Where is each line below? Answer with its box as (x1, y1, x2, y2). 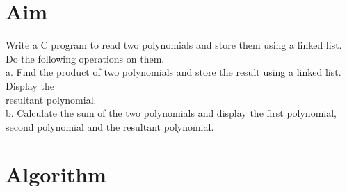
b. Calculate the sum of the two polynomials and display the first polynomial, (6, 106, 337, 120)
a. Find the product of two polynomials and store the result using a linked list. (6, 65, 341, 79)
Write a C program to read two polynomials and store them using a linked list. (6, 38, 342, 52)
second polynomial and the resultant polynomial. (6, 119, 214, 134)
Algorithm (6, 160, 106, 189)
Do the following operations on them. (6, 51, 165, 65)
